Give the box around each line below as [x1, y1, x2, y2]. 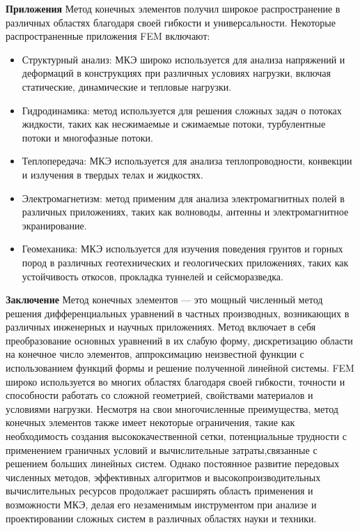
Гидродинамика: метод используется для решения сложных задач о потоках [22, 103, 342, 117]
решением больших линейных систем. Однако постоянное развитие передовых [6, 456, 339, 471]
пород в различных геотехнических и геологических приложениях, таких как [22, 255, 349, 269]
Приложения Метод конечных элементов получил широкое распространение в [6, 1, 341, 15]
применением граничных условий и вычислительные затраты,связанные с [6, 442, 318, 457]
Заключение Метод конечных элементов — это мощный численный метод [6, 292, 323, 307]
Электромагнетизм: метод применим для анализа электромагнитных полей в [22, 190, 345, 205]
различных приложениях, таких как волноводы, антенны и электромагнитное [22, 204, 349, 219]
